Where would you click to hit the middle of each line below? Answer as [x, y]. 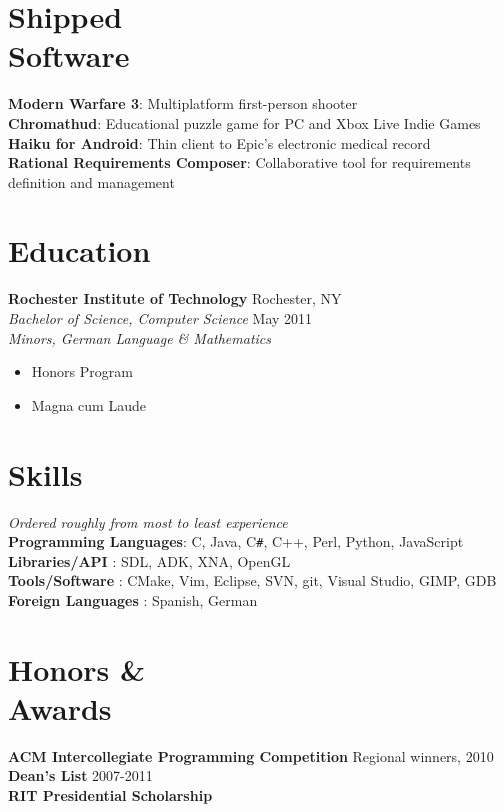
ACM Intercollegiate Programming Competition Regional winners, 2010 [251, 755]
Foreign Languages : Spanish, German [133, 599]
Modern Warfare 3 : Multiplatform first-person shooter [183, 103]
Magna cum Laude [88, 404]
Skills [45, 473]
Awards [60, 707]
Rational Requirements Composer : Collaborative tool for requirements [239, 162]
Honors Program [82, 371]
